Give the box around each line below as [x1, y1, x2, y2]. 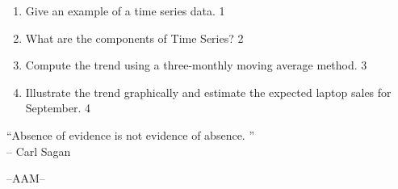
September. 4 [25, 99, 90, 116]
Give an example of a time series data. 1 [25, 2, 225, 19]
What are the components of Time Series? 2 [25, 29, 244, 46]
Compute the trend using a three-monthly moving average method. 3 [25, 57, 367, 73]
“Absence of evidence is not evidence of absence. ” [6, 126, 255, 143]
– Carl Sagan [6, 142, 71, 159]
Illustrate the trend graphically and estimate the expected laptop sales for [25, 83, 392, 100]
